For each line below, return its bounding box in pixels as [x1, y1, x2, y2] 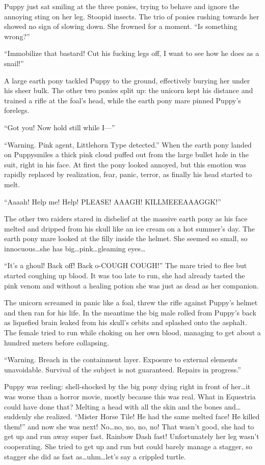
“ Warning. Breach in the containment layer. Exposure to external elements [4, 354, 238, 365]
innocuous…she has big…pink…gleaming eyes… [4, 243, 146, 253]
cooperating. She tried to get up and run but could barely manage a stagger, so [4, 441, 252, 451]
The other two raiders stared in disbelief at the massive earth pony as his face [4, 213, 248, 224]
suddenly [4, 411, 32, 422]
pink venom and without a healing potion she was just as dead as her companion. [4, 280, 259, 290]
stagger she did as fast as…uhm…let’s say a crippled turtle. [4, 451, 186, 461]
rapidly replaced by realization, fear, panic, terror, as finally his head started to [4, 169, 252, 180]
